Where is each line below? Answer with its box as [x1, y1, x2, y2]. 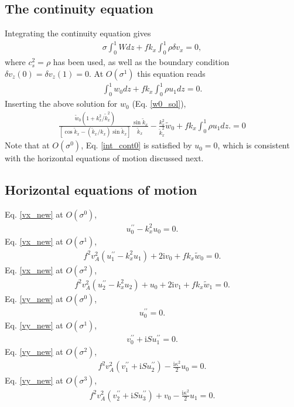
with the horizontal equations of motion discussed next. [5, 152, 204, 164]
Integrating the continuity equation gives [5, 27, 151, 39]
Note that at [5, 139, 50, 151]
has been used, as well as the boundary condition [53, 56, 230, 68]
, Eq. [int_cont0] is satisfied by [81, 139, 192, 151]
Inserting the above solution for [5, 97, 118, 110]
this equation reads [137, 67, 206, 79]
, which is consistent [217, 139, 290, 151]
